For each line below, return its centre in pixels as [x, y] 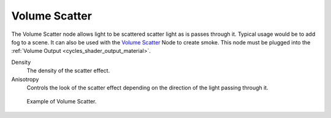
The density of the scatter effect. [68, 71]
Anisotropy [25, 79]
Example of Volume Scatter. [62, 102]
